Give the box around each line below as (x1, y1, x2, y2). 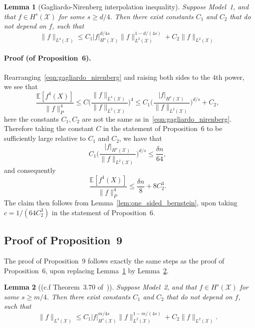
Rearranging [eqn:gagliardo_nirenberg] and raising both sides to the (4, 71, 210, 82)
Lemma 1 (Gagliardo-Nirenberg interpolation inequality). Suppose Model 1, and (4, 1, 249, 11)
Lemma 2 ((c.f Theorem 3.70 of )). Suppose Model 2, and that (4, 282, 197, 292)
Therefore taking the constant (4, 123, 94, 133)
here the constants (4, 113, 59, 124)
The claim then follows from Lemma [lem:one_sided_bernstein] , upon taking (4, 197, 237, 208)
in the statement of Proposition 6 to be (103, 123, 223, 133)
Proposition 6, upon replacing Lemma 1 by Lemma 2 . (4, 265, 169, 275)
